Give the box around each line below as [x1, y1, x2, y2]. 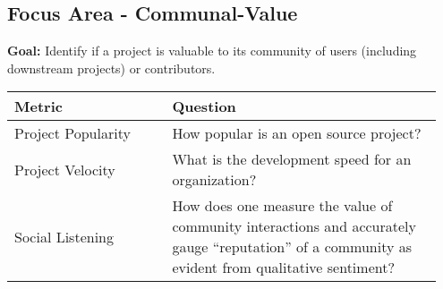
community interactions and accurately [172, 216, 417, 237]
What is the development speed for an [172, 149, 412, 170]
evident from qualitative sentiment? [172, 257, 395, 278]
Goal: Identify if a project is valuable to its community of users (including [7, 41, 417, 60]
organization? [172, 169, 257, 191]
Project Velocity [14, 158, 115, 180]
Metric [14, 96, 63, 117]
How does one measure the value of [172, 195, 393, 217]
